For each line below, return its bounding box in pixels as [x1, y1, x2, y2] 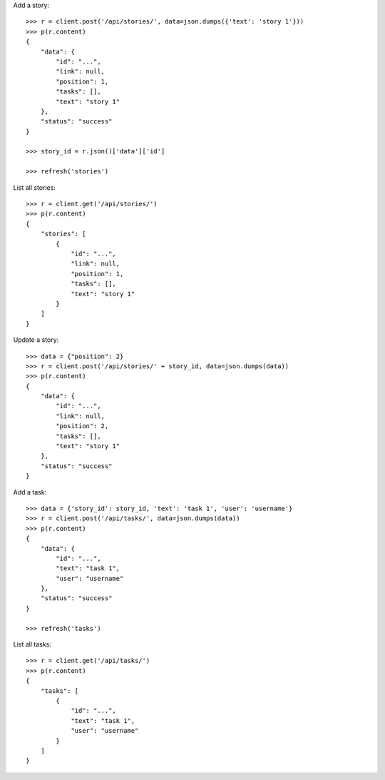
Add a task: [13, 487, 47, 496]
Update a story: [13, 335, 59, 344]
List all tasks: [13, 640, 51, 649]
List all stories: [13, 183, 56, 192]
